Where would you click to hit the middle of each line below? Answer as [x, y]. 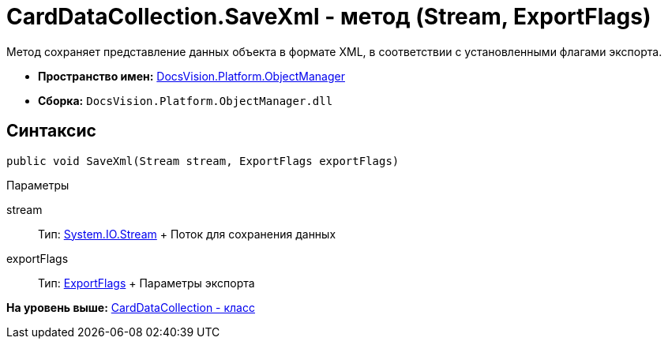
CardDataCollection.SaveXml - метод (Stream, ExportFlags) [329, 17]
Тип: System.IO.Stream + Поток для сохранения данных [187, 234]
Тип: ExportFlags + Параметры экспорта [146, 283]
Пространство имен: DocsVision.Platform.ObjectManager [191, 76]
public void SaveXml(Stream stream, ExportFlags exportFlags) [203, 161]
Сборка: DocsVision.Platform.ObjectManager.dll [186, 100]
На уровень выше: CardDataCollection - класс [131, 307]
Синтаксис [51, 131]
